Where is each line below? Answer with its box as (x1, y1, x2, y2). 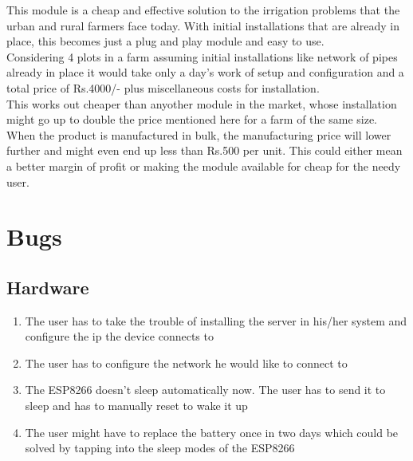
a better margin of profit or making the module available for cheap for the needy (6, 157, 401, 174)
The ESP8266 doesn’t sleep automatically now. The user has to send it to (25, 381, 386, 398)
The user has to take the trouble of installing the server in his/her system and (25, 312, 407, 329)
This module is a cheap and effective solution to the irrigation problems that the (6, 2, 400, 18)
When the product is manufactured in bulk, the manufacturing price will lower (6, 126, 391, 143)
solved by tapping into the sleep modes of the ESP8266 (25, 439, 295, 456)
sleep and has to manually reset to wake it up (25, 397, 248, 414)
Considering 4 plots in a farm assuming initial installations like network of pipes (6, 48, 398, 65)
